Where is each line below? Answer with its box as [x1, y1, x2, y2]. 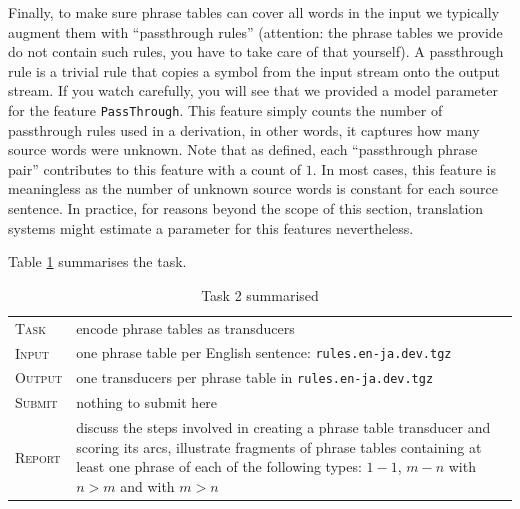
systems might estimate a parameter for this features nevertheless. [8, 217, 414, 238]
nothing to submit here [76, 392, 218, 413]
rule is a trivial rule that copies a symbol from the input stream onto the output [8, 60, 501, 81]
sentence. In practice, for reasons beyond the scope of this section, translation [8, 198, 484, 218]
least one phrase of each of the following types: [76, 456, 362, 477]
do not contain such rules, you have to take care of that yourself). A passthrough [8, 41, 504, 62]
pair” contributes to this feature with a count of [8, 158, 302, 179]
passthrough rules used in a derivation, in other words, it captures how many [8, 119, 480, 140]
